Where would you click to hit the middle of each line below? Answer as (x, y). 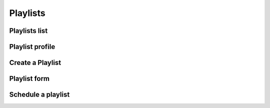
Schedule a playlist (39, 95)
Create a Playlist (35, 63)
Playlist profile (32, 47)
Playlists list (28, 31)
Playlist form (29, 79)
